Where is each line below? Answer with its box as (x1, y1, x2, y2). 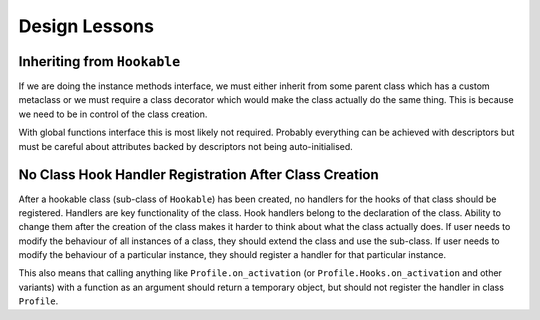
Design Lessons (18, 15, 155, 37)
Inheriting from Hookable (18, 53, 181, 70)
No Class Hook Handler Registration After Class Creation (18, 166, 379, 184)
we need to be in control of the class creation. (18, 108, 208, 120)
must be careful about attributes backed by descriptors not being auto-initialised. (18, 140, 354, 152)
